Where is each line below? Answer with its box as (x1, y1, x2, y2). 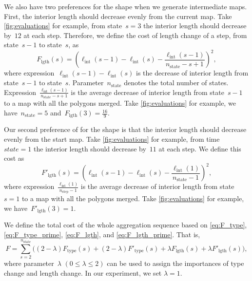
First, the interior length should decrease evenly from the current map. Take (4, 11, 232, 21)
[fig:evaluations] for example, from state (4, 20, 122, 31)
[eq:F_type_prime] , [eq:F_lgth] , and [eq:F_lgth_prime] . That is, (4, 229, 200, 239)
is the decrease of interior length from (136, 68, 249, 78)
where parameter (4, 258, 54, 268)
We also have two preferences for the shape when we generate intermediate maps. (4, 1, 247, 11)
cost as (4, 153, 24, 163)
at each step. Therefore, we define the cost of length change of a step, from (23, 30, 247, 40)
